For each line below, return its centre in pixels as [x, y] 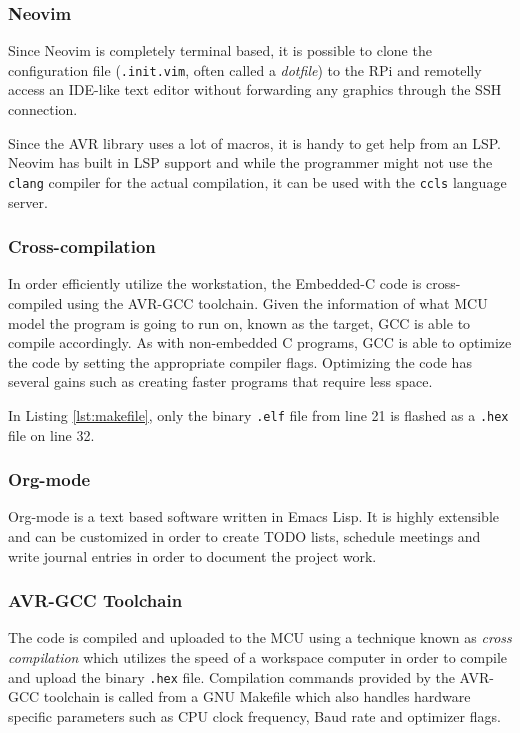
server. [28, 201]
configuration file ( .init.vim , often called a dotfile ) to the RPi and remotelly [245, 69]
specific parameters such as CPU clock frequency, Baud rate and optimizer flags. [254, 715]
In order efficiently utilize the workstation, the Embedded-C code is [215, 283]
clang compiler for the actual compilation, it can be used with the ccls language [257, 181]
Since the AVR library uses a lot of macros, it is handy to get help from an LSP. [254, 142]
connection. [43, 109]
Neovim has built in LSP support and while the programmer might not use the [250, 162]
